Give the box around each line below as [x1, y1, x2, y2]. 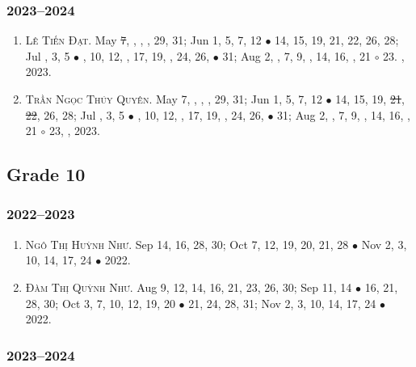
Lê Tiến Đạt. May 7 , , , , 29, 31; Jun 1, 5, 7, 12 [25, 32, 262, 49]
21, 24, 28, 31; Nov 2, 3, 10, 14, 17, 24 [188, 294, 376, 311]
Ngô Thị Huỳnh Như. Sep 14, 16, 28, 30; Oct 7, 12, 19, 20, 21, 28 [25, 235, 349, 252]
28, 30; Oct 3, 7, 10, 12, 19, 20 [25, 294, 175, 311]
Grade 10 [6, 162, 86, 187]
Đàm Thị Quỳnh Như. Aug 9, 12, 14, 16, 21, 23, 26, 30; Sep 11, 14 [25, 278, 352, 295]
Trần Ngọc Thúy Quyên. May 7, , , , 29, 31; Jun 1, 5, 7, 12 [25, 91, 322, 107]
